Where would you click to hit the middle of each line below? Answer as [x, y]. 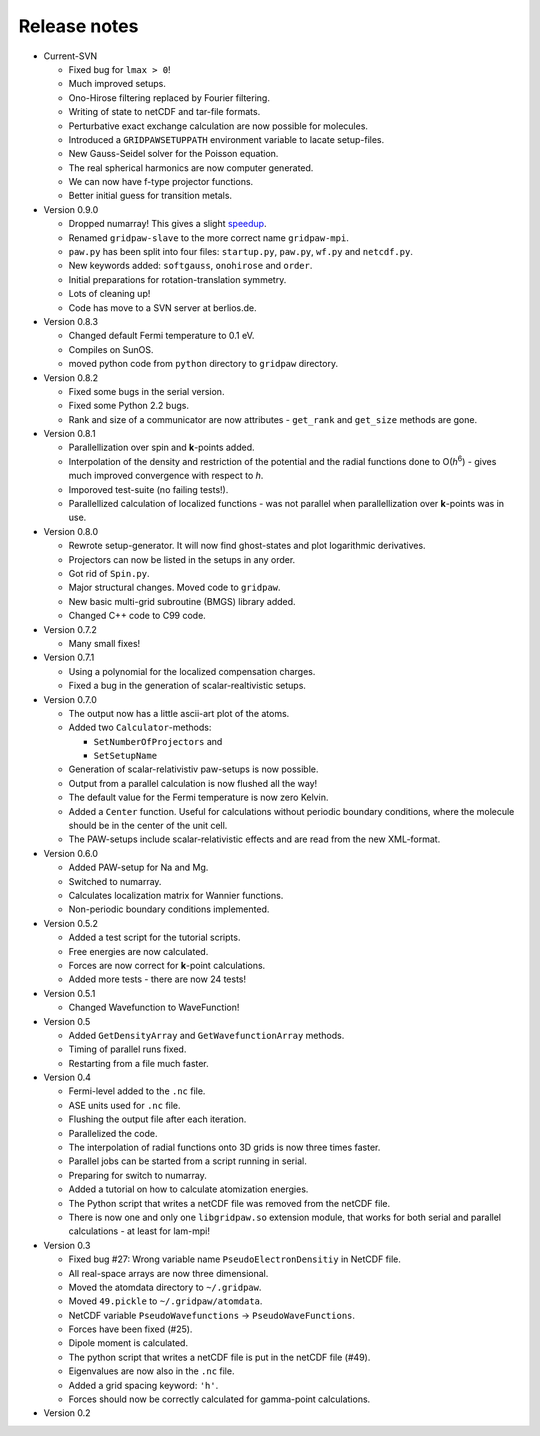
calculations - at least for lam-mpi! [139, 1231]
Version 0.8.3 [71, 321]
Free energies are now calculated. [138, 951]
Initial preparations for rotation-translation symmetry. [177, 279]
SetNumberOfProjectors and [158, 741]
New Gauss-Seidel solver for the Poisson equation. [173, 154]
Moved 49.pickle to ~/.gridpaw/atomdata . [165, 1301]
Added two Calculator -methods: [140, 727]
